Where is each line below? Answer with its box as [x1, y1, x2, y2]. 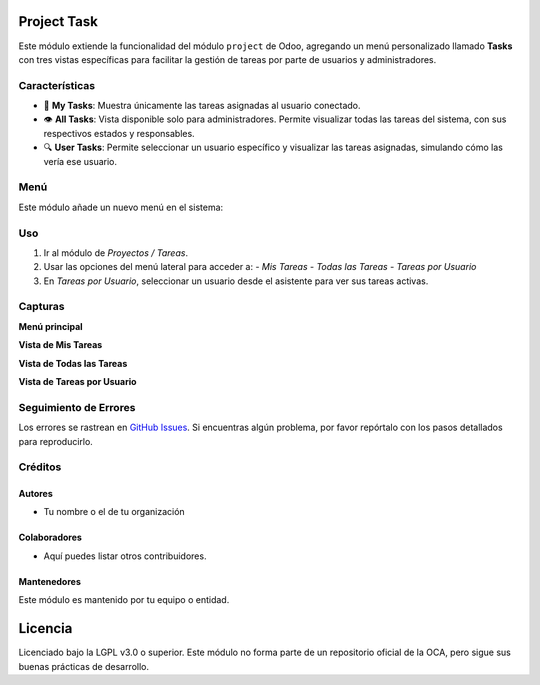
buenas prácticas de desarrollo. [18, 660, 150, 672]
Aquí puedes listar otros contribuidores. [43, 550, 207, 562]
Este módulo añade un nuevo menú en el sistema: [18, 201, 224, 213]
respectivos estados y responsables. [43, 127, 195, 139]
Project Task [18, 13, 99, 30]
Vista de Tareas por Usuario [18, 375, 137, 387]
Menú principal [18, 320, 84, 332]
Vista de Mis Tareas [18, 339, 103, 351]
